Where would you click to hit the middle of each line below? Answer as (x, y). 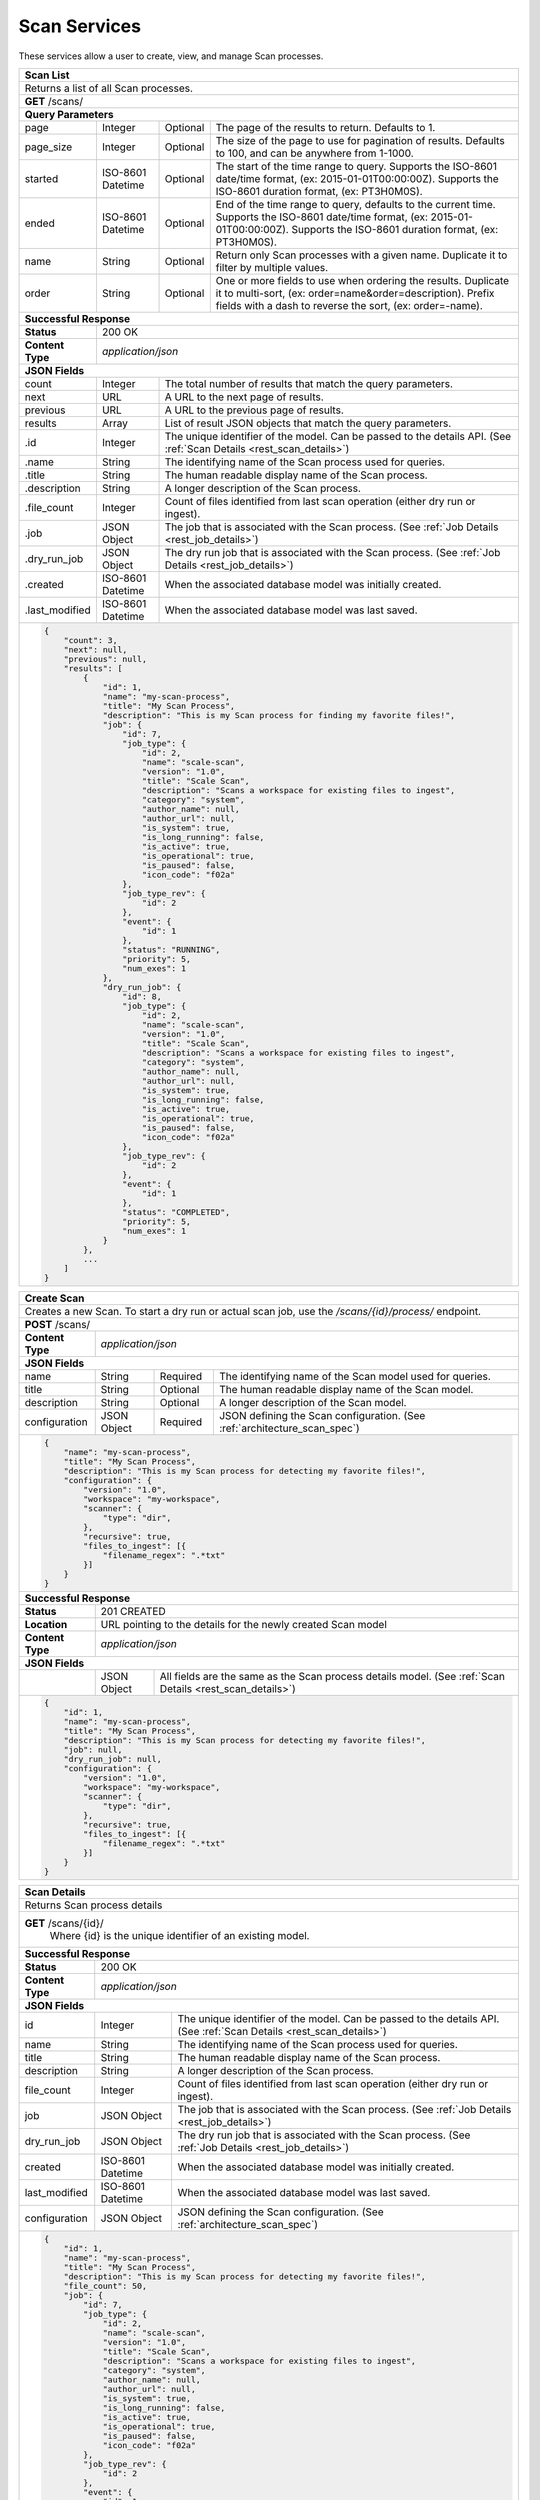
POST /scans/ (57, 1324)
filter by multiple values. (272, 267)
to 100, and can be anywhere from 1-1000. (314, 153)
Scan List (47, 75)
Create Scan (54, 1298)
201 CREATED (133, 1611)
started (41, 178)
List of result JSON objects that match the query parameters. (308, 423)
